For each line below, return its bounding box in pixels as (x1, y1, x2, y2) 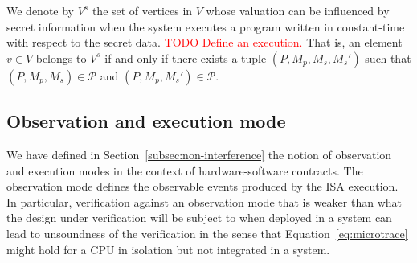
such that (365, 49, 411, 66)
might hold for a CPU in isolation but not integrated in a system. (6, 240, 330, 257)
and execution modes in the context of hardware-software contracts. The (6, 162, 363, 179)
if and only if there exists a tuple (104, 49, 267, 66)
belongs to (35, 49, 87, 66)
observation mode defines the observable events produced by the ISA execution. (6, 178, 399, 195)
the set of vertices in (92, 2, 193, 18)
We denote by (6, 2, 74, 18)
